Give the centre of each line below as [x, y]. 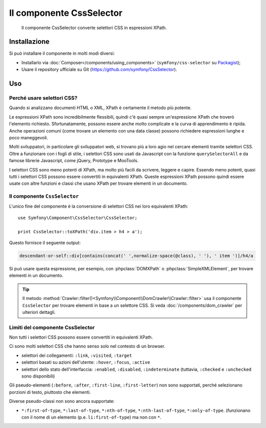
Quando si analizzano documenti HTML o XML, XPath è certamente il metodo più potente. [100, 108]
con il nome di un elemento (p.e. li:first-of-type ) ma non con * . [91, 417]
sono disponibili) [38, 376]
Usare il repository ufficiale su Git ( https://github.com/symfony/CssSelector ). [99, 70]
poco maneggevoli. [29, 137]
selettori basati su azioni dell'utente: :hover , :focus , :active [86, 362]
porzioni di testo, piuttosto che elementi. [50, 392]
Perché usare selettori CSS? [43, 98]
